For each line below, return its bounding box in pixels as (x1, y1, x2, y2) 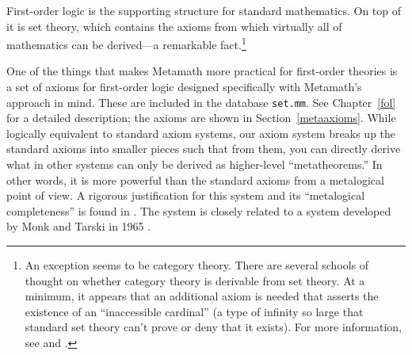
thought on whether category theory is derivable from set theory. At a (25, 272, 365, 288)
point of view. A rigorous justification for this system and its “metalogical (6, 187, 365, 204)
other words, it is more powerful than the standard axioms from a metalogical (6, 171, 384, 188)
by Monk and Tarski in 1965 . (6, 218, 151, 235)
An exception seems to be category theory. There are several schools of (25, 257, 369, 273)
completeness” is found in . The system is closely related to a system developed (6, 202, 391, 219)
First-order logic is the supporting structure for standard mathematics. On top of (6, 2, 402, 18)
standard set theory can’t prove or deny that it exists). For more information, (25, 319, 402, 335)
